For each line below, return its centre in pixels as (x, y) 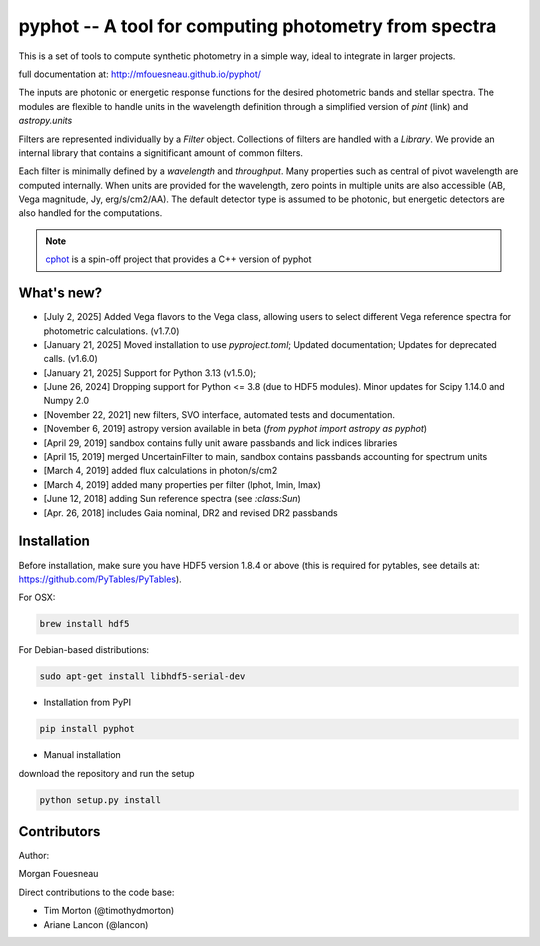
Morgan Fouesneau (58, 874)
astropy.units (45, 121)
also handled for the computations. (90, 213)
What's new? (60, 293)
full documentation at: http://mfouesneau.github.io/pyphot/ (140, 74)
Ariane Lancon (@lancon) (96, 924)
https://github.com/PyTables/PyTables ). (100, 579)
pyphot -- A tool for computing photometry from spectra (257, 26)
